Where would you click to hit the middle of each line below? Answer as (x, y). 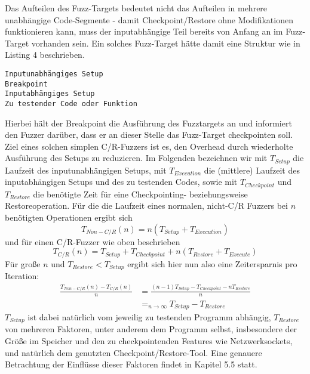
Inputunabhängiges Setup (54, 74)
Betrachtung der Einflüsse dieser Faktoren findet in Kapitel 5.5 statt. (131, 364)
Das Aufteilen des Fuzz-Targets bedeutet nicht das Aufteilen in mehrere (136, 8)
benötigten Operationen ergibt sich (69, 217)
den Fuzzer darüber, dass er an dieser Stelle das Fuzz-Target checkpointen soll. (149, 135)
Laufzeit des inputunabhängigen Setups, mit (86, 170)
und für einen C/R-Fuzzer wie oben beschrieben (93, 241)
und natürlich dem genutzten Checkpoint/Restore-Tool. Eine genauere (133, 352)
